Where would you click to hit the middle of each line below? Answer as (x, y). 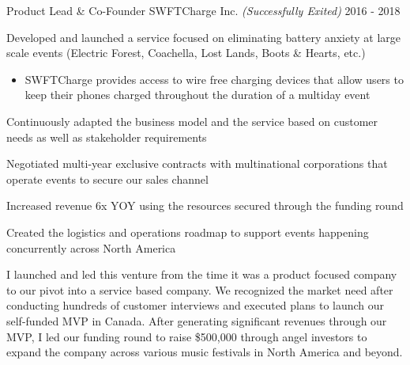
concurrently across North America (91, 247)
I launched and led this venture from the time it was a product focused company (202, 274)
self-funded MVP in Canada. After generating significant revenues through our (197, 320)
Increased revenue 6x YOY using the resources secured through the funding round (205, 205)
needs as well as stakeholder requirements (107, 137)
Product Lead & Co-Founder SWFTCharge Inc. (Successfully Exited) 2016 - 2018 (203, 10)
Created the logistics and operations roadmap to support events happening (188, 232)
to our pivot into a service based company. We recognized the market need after (200, 289)
